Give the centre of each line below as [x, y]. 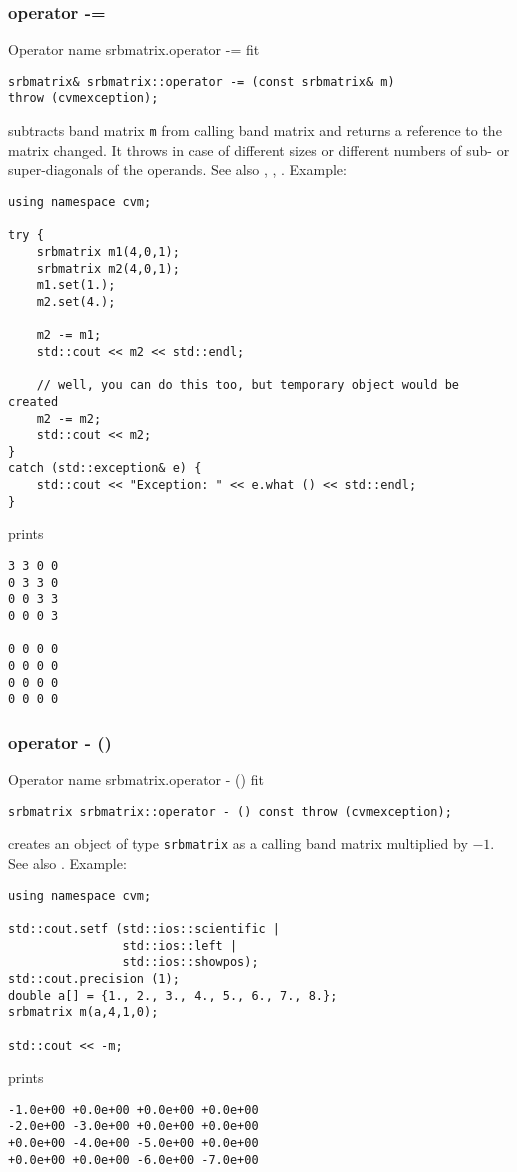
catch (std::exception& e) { [105, 468]
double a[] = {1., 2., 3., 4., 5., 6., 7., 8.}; [173, 995]
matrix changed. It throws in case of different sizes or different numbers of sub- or [259, 149]
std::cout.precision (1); [94, 978]
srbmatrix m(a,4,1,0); [83, 1012]
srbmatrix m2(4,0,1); [108, 268]
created [33, 401]
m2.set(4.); [76, 301]
